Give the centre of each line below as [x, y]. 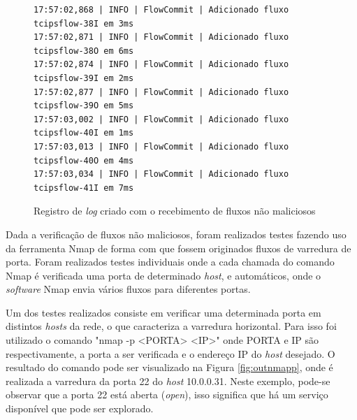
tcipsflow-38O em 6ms [84, 51]
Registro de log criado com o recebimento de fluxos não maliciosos [175, 211]
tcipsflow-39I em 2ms [84, 78]
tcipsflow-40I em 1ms [84, 133]
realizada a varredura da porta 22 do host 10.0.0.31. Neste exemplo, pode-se [168, 381]
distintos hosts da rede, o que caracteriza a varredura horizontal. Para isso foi [171, 326]
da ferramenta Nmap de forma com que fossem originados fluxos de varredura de [178, 248]
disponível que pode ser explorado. [80, 408]
